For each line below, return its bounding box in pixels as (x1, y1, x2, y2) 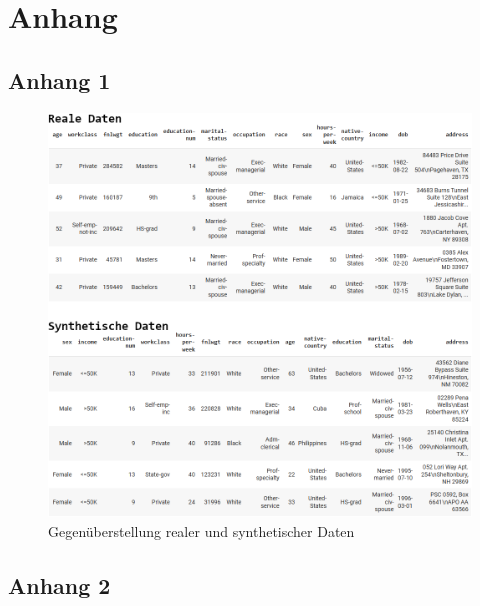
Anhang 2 (8, 569, 111, 600)
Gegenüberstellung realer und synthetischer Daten (48, 520, 355, 541)
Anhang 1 (8, 64, 111, 95)
